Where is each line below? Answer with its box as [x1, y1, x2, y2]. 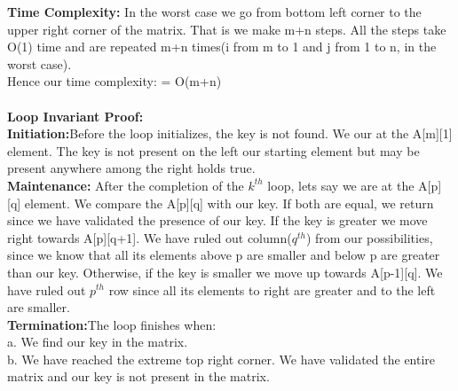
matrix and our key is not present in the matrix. [7, 367, 270, 386]
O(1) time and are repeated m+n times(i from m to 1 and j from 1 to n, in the [7, 37, 437, 56]
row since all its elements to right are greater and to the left [108, 280, 436, 299]
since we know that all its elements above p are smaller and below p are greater [7, 246, 440, 264]
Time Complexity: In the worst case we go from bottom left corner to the [7, 3, 422, 20]
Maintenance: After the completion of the [7, 176, 244, 194]
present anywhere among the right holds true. [7, 159, 256, 177]
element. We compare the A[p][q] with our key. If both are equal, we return [24, 193, 434, 212]
